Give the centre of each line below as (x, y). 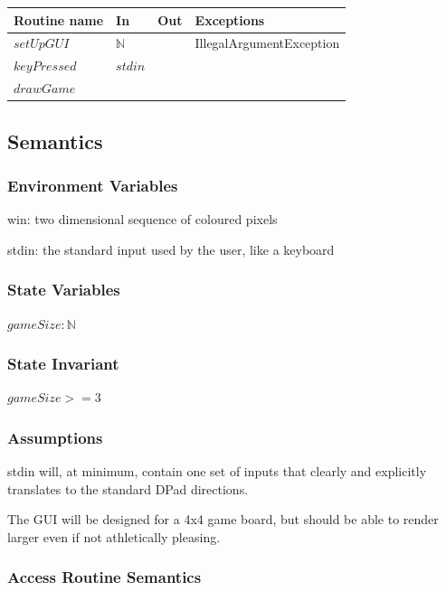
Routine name (59, 19)
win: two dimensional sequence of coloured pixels (142, 219)
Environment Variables (93, 185)
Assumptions (55, 437)
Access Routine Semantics (104, 577)
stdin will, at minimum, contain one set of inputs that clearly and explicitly (217, 471)
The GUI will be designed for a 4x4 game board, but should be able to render (223, 519)
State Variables (64, 290)
